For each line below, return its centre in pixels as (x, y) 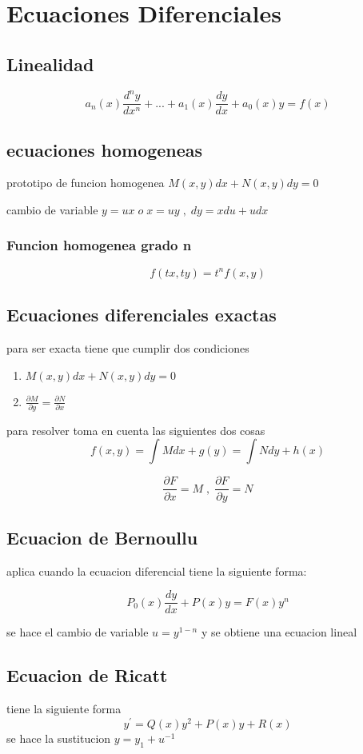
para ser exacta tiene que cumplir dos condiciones (128, 347)
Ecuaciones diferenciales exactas (142, 315)
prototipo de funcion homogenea (86, 183)
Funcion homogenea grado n (99, 245)
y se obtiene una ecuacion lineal (279, 632)
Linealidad (50, 64)
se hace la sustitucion (59, 738)
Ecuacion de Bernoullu (102, 537)
